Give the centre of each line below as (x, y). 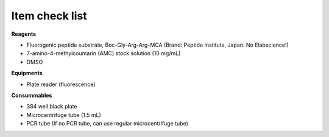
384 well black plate (52, 107)
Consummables (32, 95)
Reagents (24, 34)
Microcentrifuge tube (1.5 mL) (64, 115)
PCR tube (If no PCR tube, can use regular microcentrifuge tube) (107, 124)
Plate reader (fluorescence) (61, 84)
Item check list (49, 16)
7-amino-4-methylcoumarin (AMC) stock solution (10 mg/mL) (104, 53)
